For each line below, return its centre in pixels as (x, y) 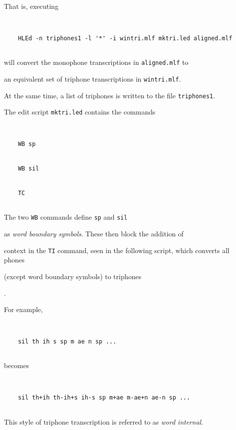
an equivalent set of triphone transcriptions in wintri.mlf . (92, 78)
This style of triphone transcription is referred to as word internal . (104, 421)
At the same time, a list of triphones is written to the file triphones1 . (110, 95)
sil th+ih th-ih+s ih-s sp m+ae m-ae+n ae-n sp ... (104, 398)
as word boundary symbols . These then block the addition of (94, 234)
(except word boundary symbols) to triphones (73, 276)
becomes (17, 365)
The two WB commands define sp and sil (66, 217)
